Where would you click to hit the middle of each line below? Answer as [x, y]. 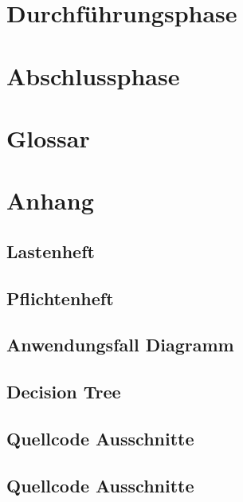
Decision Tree [64, 392]
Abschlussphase [93, 75]
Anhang [50, 200]
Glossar [48, 137]
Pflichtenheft [60, 298]
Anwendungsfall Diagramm [120, 345]
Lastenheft [51, 251]
